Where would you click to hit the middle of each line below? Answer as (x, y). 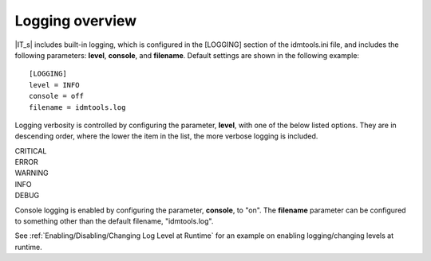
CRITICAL (31, 150)
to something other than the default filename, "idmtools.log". (114, 221)
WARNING (32, 173)
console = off (56, 96)
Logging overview (76, 21)
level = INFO (54, 85)
